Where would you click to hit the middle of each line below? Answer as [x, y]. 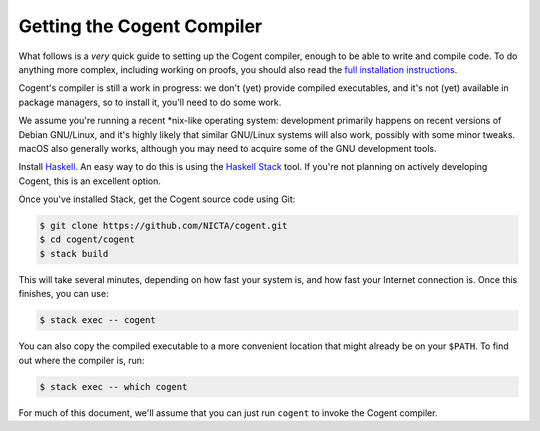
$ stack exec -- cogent [98, 320]
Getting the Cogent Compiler [140, 26]
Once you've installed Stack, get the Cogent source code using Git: [157, 199]
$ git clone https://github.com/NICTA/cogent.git [163, 226]
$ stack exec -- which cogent [113, 386]
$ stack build [74, 253]
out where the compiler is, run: [81, 360]
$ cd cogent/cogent [87, 239]
